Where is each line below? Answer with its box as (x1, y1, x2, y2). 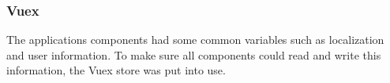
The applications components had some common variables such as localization (6, 31, 384, 48)
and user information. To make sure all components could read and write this (6, 46, 381, 63)
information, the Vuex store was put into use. (6, 62, 226, 78)
